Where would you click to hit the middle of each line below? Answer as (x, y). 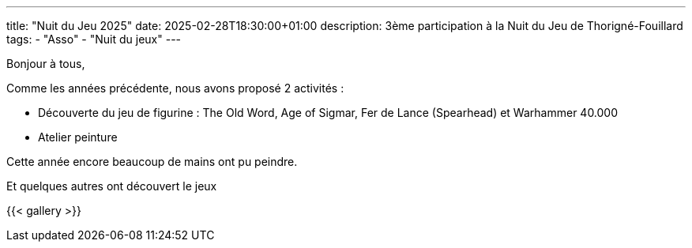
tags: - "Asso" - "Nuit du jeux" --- (94, 39)
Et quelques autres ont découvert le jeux (112, 186)
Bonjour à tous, (46, 64)
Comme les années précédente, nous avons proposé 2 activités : (175, 88)
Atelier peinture (78, 137)
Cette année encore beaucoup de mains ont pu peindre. (152, 162)
